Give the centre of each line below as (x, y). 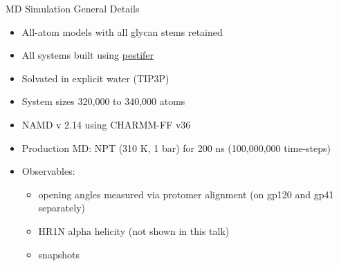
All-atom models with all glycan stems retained (122, 31)
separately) (62, 208)
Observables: (48, 171)
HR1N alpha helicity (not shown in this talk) (134, 230)
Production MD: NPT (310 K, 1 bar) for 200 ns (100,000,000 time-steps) (176, 148)
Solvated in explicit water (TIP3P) (95, 78)
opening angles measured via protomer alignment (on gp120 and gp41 (186, 194)
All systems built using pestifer (88, 55)
